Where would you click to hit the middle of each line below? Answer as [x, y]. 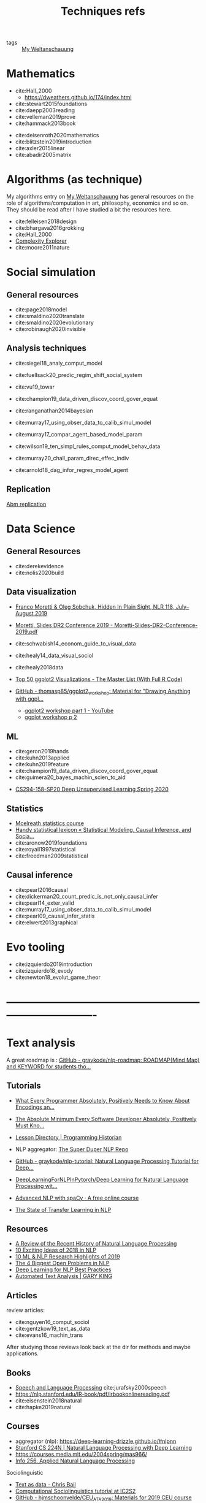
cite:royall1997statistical [45, 849]
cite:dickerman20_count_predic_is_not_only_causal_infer [86, 896]
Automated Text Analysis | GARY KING [63, 1276]
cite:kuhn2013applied [42, 758]
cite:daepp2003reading [45, 110]
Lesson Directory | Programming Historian [68, 1137]
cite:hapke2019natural [43, 1407]
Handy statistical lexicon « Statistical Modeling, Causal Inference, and [103, 829]
